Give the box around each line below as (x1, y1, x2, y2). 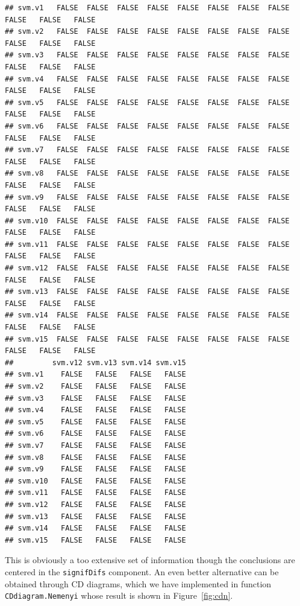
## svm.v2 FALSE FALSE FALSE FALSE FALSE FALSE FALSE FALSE (5, 27, 290, 36)
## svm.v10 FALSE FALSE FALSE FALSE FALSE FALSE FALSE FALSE (5, 216, 290, 225)
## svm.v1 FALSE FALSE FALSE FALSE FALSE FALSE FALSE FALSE (5, 4, 290, 12)
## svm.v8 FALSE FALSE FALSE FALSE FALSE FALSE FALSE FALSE (5, 169, 290, 178)
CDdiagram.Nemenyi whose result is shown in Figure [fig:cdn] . (5, 589, 233, 602)
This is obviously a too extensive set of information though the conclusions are (5, 553, 295, 566)
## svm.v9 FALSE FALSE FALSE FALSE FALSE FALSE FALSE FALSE (5, 193, 290, 202)
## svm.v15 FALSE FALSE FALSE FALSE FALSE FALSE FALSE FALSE (5, 334, 290, 343)
